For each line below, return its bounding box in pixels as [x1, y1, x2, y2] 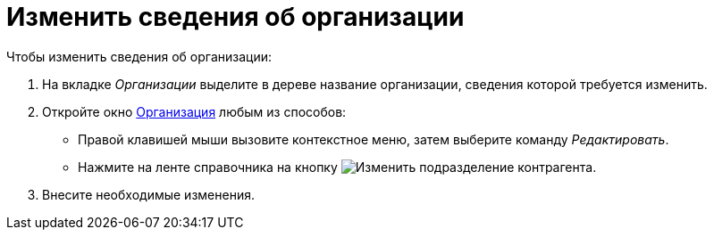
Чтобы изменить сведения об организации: [6, 48, 273, 64]
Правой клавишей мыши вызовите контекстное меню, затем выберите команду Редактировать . [78, 131, 669, 147]
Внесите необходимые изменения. [42, 186, 255, 202]
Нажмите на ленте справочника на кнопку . [78, 159, 597, 175]
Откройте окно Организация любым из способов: [42, 103, 347, 119]
